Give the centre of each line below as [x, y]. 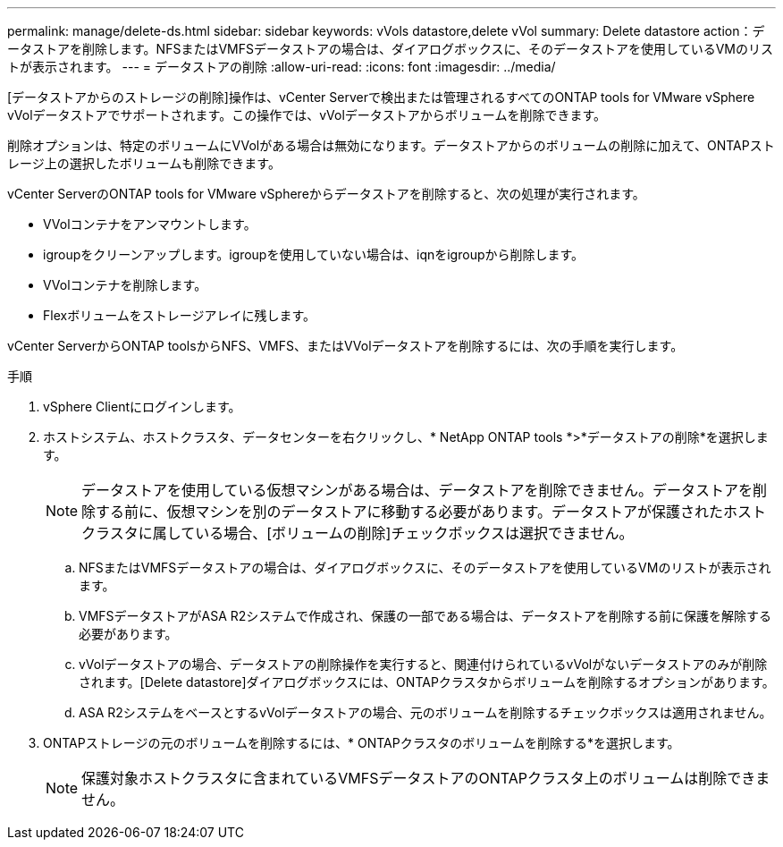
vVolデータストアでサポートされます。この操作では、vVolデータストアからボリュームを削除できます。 [307, 115]
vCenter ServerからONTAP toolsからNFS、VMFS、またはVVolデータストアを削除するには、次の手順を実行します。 [345, 346]
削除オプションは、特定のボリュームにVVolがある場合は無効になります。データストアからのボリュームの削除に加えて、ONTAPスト [391, 145]
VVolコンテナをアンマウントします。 [150, 224]
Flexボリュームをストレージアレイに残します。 [180, 315]
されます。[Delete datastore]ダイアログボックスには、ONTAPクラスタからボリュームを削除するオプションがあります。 [427, 682]
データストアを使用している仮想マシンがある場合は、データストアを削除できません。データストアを [417, 490]
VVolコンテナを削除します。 [125, 285]
